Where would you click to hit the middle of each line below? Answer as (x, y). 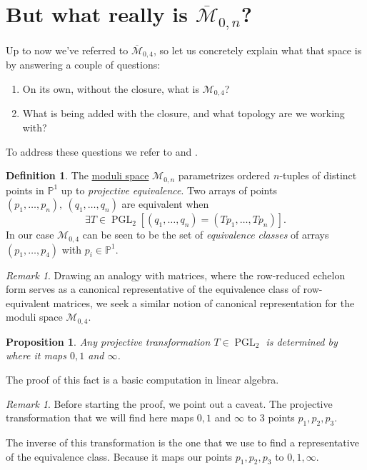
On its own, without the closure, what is (111, 88)
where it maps (36, 355)
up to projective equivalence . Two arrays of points (169, 190)
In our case (30, 235)
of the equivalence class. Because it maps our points (119, 456)
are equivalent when (165, 204)
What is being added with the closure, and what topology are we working (183, 113)
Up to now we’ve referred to (67, 50)
